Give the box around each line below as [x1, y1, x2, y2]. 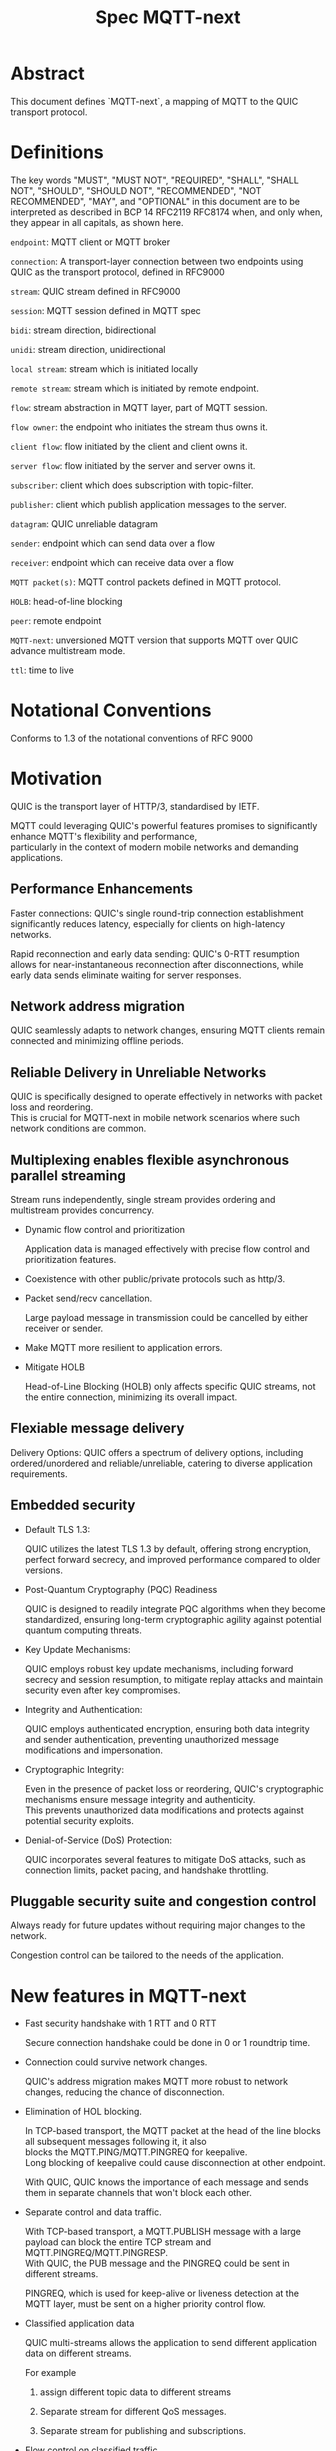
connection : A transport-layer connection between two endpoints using [10, 255, 304, 267]
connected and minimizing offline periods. [10, 1035, 185, 1047]
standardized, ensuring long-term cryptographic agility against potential [24, 1613, 322, 1625]
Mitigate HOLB [24, 1361, 85, 1373]
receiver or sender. [24, 1322, 104, 1334]
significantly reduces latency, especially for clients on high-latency [10, 917, 286, 930]
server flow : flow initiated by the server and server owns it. [10, 459, 256, 471]
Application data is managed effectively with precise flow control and [24, 1243, 310, 1255]
